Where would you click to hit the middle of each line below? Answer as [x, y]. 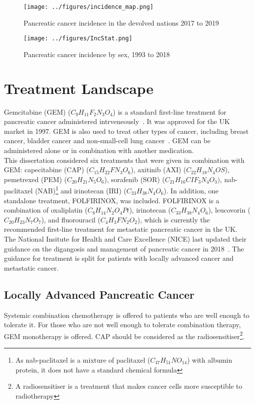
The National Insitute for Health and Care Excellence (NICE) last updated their [125, 239]
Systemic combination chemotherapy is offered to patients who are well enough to [127, 315]
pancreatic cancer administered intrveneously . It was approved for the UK [117, 121]
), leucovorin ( [229, 210]
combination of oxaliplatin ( [46, 210]
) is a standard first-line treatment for [170, 111]
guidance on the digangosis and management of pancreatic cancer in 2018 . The [124, 248]
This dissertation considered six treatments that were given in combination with [124, 160]
